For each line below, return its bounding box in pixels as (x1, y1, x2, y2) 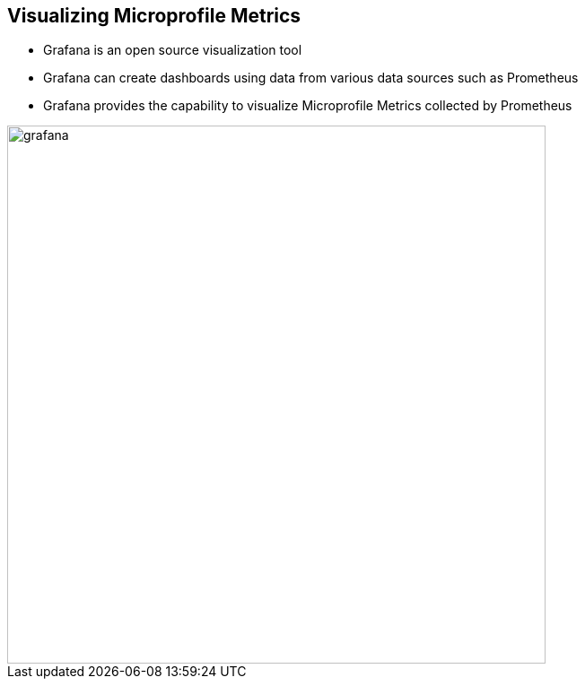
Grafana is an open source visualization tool (43, 42, 302, 58)
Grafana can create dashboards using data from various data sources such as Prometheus (43, 70, 579, 86)
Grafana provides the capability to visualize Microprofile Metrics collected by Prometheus (43, 98, 572, 114)
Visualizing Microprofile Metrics (7, 4, 301, 27)
